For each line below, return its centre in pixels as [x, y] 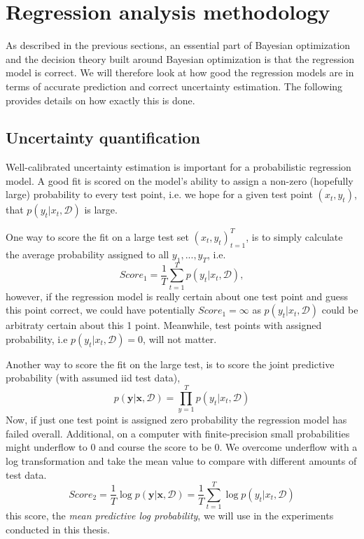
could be [340, 310]
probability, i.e [37, 338]
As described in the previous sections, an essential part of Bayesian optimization [178, 45]
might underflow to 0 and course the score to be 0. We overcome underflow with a [182, 447]
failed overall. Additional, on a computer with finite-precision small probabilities [178, 433]
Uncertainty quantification [103, 138]
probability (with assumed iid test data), [93, 378]
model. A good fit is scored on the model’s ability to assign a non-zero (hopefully [180, 180]
